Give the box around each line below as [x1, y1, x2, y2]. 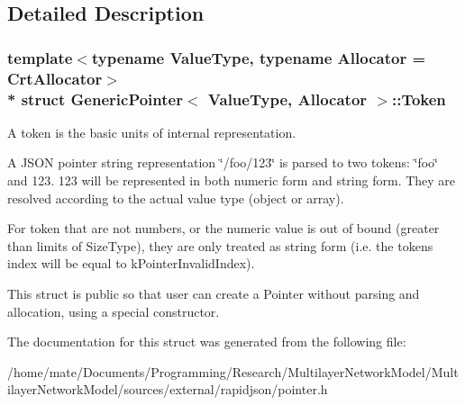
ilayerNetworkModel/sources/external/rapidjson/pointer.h [7, 380, 328, 399]
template [7, 46, 73, 68]
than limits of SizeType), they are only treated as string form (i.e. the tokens [7, 236, 433, 255]
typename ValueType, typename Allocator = [91, 46, 426, 68]
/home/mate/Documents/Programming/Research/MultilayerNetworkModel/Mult [7, 362, 459, 381]
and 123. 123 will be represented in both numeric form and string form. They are [7, 171, 456, 190]
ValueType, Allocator [207, 87, 368, 110]
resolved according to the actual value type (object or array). [7, 188, 344, 207]
